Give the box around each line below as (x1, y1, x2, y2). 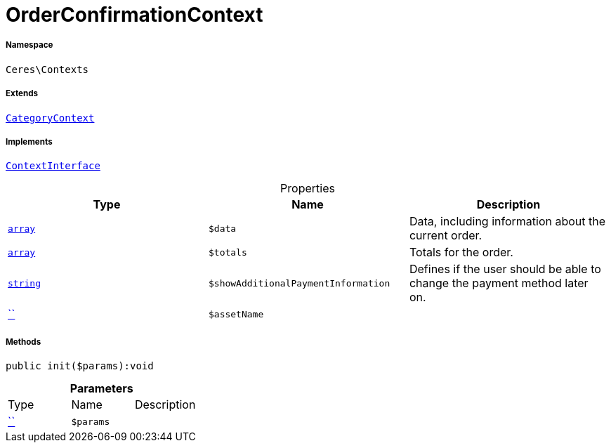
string (8, 277, 41, 289)
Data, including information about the (409, 214, 606, 229)
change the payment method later (409, 276, 589, 291)
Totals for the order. (409, 245, 513, 260)
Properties (280, 181, 335, 196)
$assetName (208, 308, 264, 319)
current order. (409, 228, 482, 243)
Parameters (70, 381, 133, 396)
